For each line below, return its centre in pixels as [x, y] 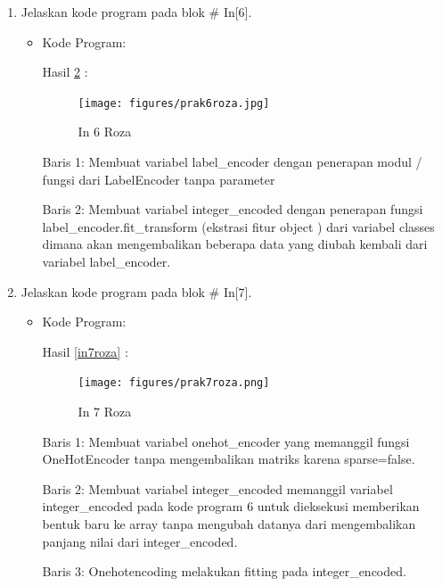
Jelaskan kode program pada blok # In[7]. [136, 291]
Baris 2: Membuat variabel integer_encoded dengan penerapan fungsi [233, 209]
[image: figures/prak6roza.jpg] [174, 103]
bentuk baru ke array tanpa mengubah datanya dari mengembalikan [229, 524]
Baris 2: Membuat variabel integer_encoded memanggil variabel [217, 488]
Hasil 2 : [65, 72]
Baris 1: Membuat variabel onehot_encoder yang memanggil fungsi [226, 441]
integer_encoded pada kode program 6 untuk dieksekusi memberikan [231, 506]
